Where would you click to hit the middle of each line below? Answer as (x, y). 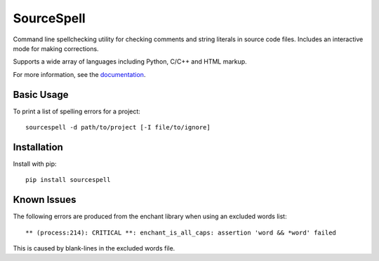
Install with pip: (35, 164)
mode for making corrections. (56, 48)
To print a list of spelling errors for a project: (77, 111)
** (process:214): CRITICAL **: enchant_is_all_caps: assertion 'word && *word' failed (181, 232)
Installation (38, 147)
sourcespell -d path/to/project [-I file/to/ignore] (118, 127)
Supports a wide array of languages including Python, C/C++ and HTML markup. (130, 62)
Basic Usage (41, 94)
